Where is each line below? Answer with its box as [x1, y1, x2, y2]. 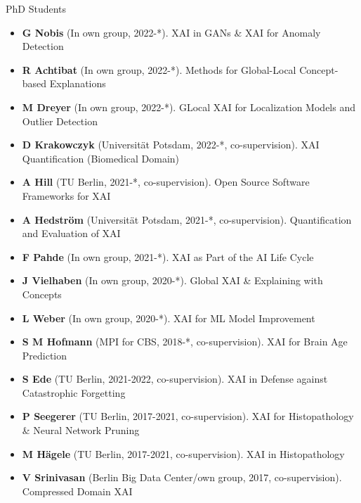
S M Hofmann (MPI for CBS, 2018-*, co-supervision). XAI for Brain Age [22, 334, 348, 349]
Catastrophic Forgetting [22, 385, 126, 400]
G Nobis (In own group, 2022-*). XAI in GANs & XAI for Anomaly [22, 25, 321, 39]
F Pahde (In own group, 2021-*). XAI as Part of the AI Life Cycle [22, 249, 314, 264]
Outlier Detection [22, 113, 98, 128]
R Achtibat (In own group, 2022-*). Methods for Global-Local [22, 62, 296, 77]
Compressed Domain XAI [22, 483, 133, 498]
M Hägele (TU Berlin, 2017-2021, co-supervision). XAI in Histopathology [22, 446, 345, 461]
